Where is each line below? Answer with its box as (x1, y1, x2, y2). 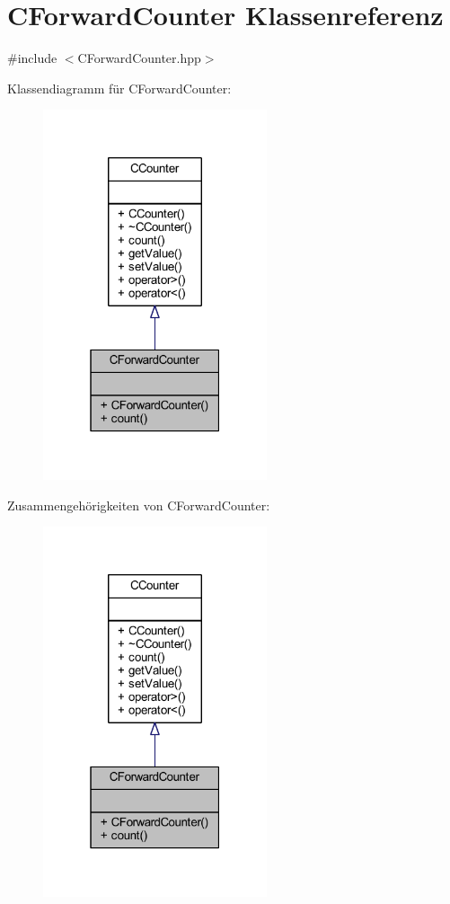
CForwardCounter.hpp (77, 49, 201, 67)
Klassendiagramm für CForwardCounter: (7, 78, 232, 97)
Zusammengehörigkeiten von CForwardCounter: (7, 495, 270, 514)
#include (7, 49, 57, 67)
